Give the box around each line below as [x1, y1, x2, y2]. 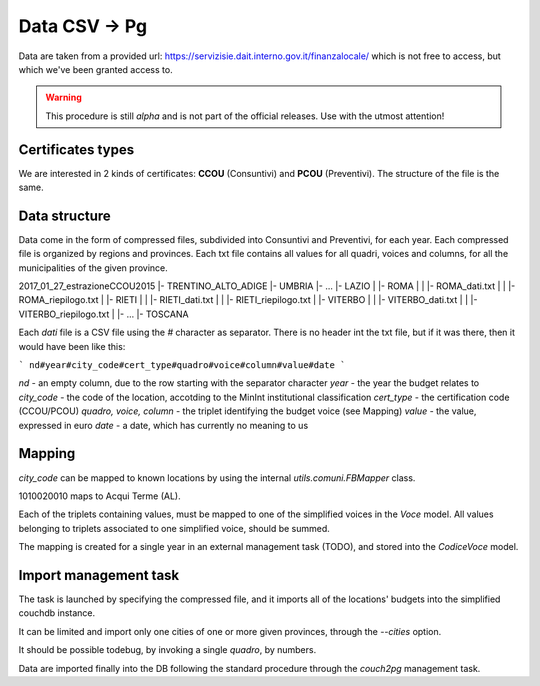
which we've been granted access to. [18, 63, 174, 75]
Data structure [18, 207, 112, 224]
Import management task [18, 566, 180, 584]
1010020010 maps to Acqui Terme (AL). [18, 490, 181, 502]
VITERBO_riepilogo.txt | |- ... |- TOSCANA [18, 308, 189, 320]
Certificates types [18, 141, 135, 158]
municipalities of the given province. [18, 261, 169, 274]
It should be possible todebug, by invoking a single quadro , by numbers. [18, 644, 317, 656]
